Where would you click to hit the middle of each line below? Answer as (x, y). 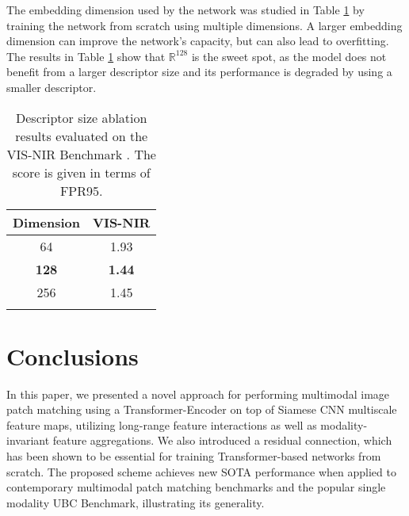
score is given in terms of (81, 172)
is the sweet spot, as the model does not (289, 56)
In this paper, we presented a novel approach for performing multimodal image (198, 394)
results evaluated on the (82, 136)
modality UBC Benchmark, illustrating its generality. (136, 502)
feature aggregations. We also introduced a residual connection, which (222, 440)
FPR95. (81, 190)
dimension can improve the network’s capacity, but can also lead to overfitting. (198, 41)
